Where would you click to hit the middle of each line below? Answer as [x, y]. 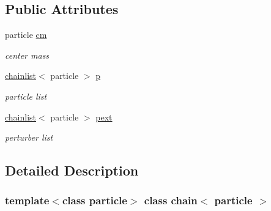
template [27, 200]
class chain [171, 200]
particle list [26, 96]
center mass [27, 55]
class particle [95, 200]
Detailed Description [72, 170]
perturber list [29, 137]
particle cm [26, 35]
